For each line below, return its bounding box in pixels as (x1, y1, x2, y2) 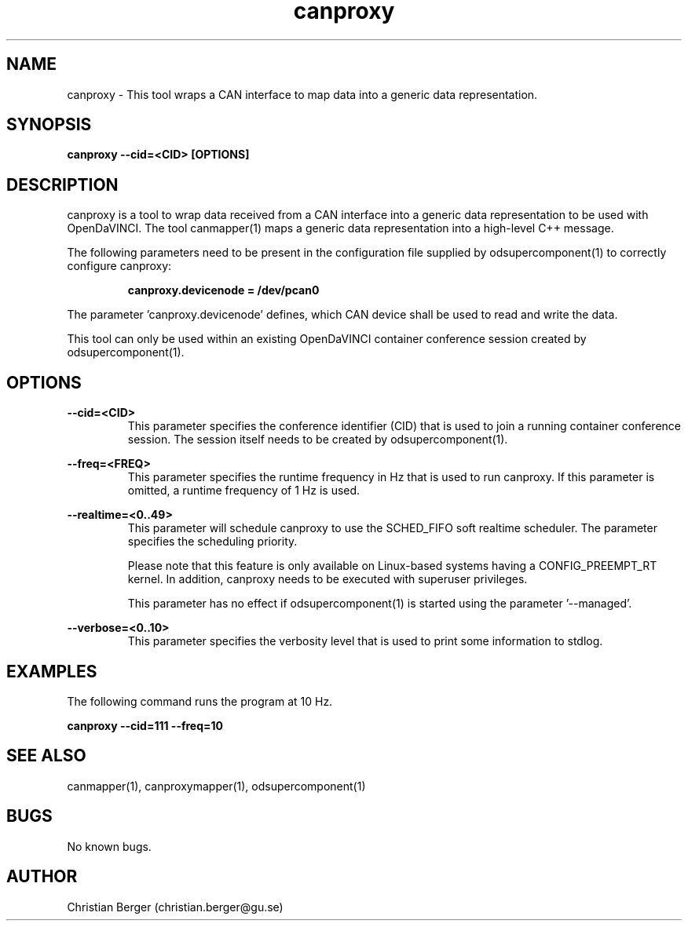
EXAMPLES (6, 661, 97, 681)
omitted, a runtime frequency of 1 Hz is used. (127, 484, 360, 498)
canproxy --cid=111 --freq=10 (67, 718, 224, 732)
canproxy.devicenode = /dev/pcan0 (127, 283, 320, 297)
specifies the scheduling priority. (127, 535, 298, 549)
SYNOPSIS (6, 115, 92, 135)
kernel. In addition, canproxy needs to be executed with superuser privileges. (127, 572, 528, 586)
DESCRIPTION (6, 174, 119, 195)
